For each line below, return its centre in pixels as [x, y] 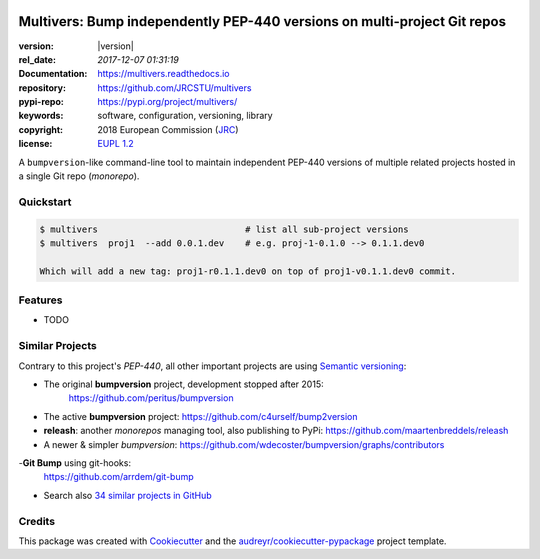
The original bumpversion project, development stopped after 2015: [183, 384]
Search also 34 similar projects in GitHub [127, 495]
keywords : [41, 116]
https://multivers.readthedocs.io [163, 74]
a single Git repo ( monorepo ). [79, 176]
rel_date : [37, 59]
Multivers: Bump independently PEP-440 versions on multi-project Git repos [262, 21]
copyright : [41, 129]
